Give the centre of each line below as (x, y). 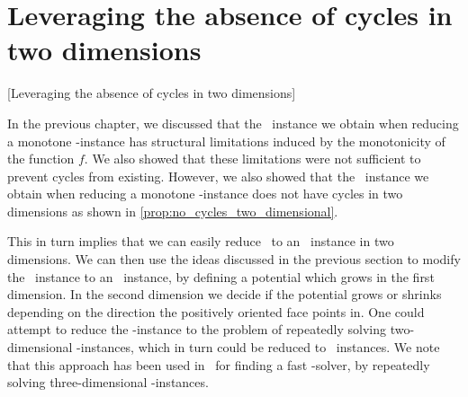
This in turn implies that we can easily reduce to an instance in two (201, 241)
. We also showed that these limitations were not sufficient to (252, 159)
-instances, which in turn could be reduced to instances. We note (258, 347)
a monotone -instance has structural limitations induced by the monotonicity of (226, 141)
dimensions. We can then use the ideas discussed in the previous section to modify (234, 259)
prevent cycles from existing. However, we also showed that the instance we (218, 176)
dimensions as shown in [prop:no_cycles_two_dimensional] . (173, 211)
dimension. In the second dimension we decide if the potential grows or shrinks (225, 294)
